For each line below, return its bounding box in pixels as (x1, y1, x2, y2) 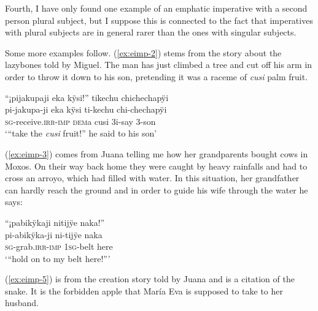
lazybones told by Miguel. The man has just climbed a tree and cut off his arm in (5, 58, 312, 71)
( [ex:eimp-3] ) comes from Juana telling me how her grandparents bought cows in (5, 147, 308, 160)
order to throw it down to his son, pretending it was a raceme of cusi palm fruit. (5, 70, 308, 83)
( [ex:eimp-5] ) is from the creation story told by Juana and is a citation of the (5, 272, 295, 285)
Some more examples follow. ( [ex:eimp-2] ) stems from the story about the (5, 46, 282, 59)
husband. (5, 296, 39, 309)
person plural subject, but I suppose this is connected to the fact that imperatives (5, 13, 313, 26)
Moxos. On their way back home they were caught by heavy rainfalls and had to (5, 159, 308, 172)
